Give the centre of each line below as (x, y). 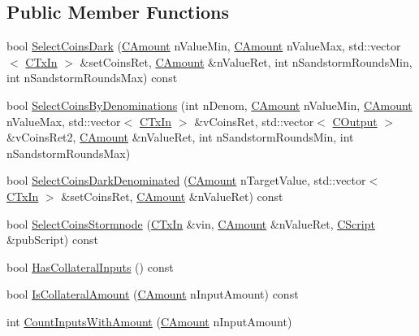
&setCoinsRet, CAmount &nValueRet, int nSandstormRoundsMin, (246, 61)
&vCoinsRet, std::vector (254, 121)
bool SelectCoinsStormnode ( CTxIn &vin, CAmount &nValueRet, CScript (191, 223)
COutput (355, 121)
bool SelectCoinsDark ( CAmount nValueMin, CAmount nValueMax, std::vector (204, 46)
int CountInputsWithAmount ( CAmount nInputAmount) (149, 321)
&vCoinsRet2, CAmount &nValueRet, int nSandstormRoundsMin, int (180, 137)
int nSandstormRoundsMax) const (92, 78)
